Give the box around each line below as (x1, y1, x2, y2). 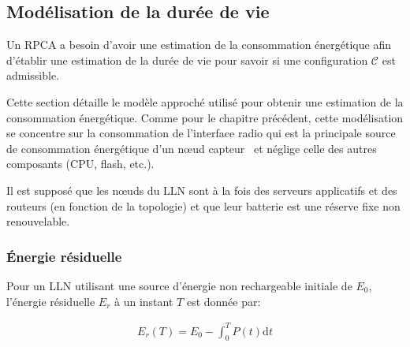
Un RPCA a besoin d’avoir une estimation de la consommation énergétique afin (6, 36, 391, 53)
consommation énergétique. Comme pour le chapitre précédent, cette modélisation (6, 109, 404, 125)
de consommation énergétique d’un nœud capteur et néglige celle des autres (6, 140, 377, 156)
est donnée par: (186, 293, 261, 309)
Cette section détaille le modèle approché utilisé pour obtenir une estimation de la (6, 93, 404, 110)
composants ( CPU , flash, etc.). (6, 155, 155, 172)
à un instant (114, 293, 173, 309)
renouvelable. (6, 213, 70, 229)
